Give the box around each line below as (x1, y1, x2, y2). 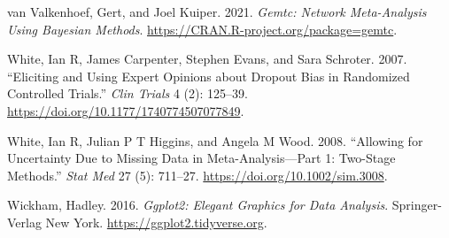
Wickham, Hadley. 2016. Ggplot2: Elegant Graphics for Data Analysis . (7, 196, 389, 214)
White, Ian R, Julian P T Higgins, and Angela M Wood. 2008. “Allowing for (7, 131, 423, 150)
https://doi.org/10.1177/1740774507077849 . (7, 101, 244, 119)
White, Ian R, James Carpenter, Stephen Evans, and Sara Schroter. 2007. (7, 50, 407, 68)
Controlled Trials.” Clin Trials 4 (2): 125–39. (7, 84, 248, 103)
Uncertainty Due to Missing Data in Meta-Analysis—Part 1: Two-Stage (7, 149, 396, 167)
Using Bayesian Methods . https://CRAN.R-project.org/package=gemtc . (7, 19, 398, 38)
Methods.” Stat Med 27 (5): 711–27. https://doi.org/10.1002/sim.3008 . (7, 165, 388, 184)
